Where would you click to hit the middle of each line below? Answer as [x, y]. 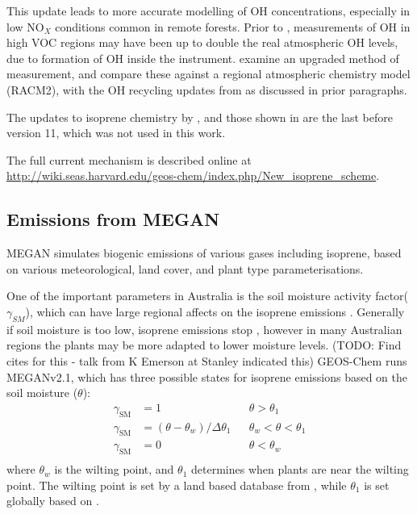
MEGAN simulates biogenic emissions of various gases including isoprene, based [204, 253]
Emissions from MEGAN [113, 219]
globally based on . [53, 501]
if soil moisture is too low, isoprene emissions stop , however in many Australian [204, 329]
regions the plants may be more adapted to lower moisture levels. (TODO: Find [204, 345]
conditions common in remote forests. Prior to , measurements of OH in [233, 26]
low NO [25, 26]
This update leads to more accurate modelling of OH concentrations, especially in [208, 10]
